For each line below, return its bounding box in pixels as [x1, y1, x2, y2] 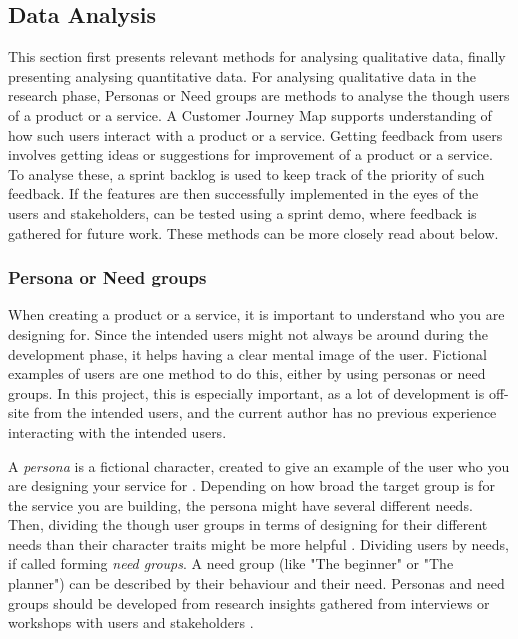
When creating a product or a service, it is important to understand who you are [8, 304, 505, 325]
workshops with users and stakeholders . [8, 612, 254, 633]
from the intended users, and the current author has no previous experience [33, 402, 497, 423]
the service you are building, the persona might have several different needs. [8, 494, 473, 515]
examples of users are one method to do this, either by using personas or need [8, 363, 486, 384]
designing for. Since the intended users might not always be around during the [8, 323, 489, 344]
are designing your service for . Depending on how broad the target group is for [8, 475, 495, 496]
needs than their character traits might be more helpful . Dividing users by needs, [8, 533, 509, 554]
